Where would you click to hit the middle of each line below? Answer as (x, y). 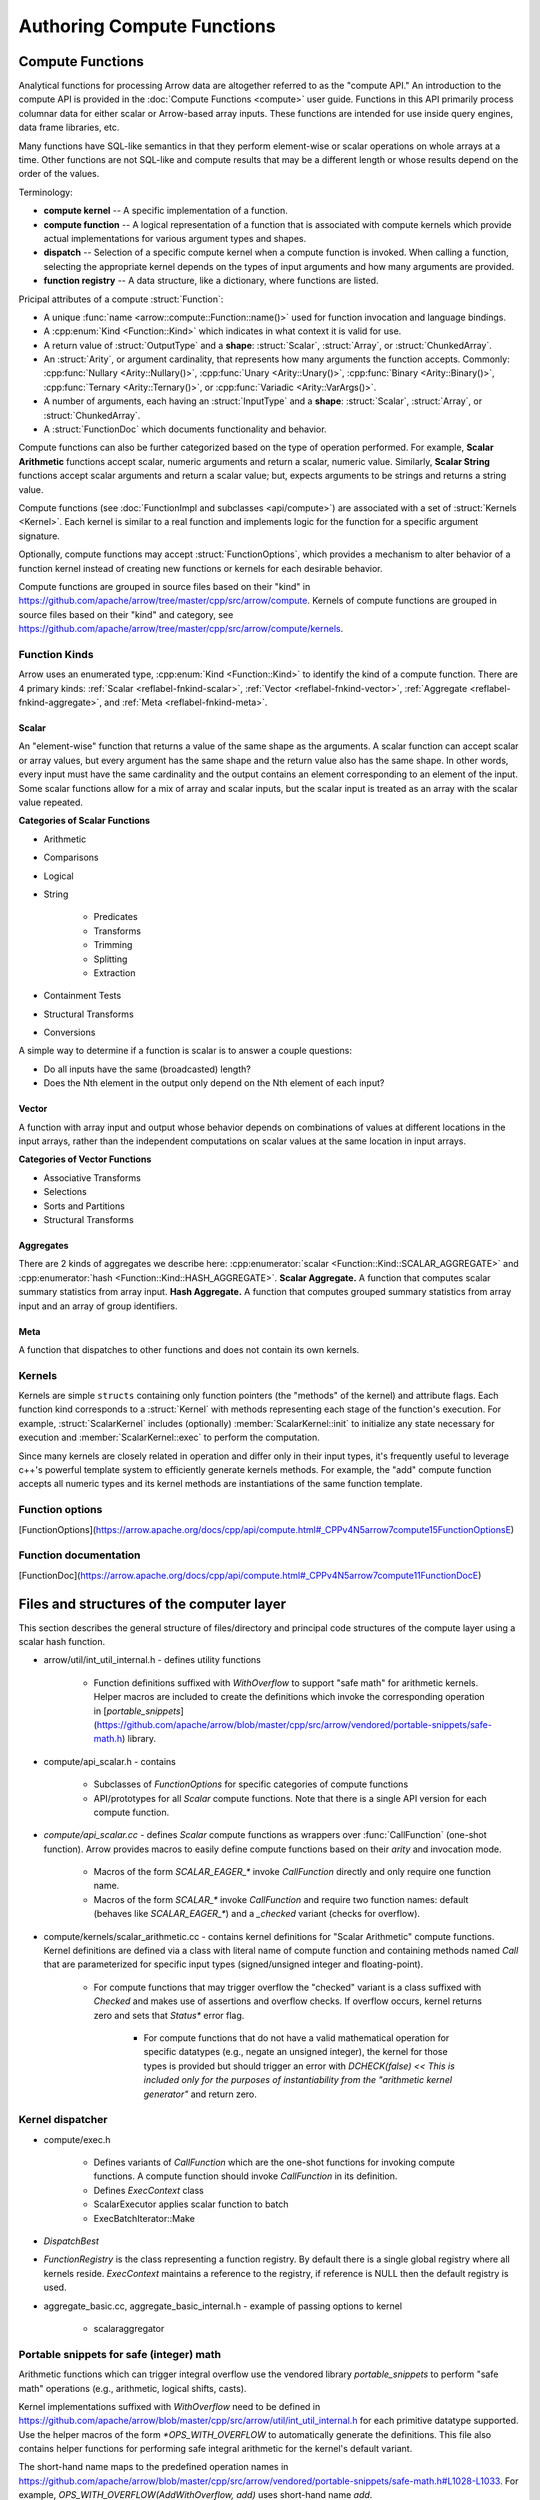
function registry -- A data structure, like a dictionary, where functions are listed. (211, 281)
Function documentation (79, 1555)
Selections (65, 1192)
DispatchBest (71, 2241)
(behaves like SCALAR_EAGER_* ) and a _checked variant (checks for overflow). (256, 1914)
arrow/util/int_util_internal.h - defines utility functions (152, 1660)
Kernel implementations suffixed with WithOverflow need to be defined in (169, 2406)
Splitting (110, 959)
